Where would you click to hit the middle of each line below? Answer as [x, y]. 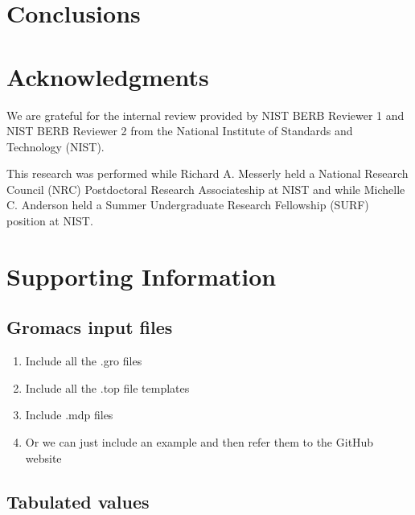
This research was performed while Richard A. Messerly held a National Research [207, 173]
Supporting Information [142, 276]
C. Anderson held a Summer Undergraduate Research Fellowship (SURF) [188, 205]
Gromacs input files [90, 327]
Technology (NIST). [55, 146]
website [43, 457]
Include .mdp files [69, 415]
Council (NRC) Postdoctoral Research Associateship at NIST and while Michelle [206, 189]
